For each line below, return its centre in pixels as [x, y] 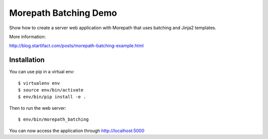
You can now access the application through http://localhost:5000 [77, 131]
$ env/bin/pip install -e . [52, 97]
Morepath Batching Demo [63, 13]
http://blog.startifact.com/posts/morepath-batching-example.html [76, 46]
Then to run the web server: [38, 108]
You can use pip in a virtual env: [42, 72]
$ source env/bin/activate [51, 90]
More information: [28, 37]
